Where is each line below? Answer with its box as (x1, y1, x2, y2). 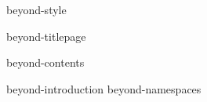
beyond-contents (6, 54, 85, 71)
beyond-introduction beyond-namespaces (6, 80, 202, 97)
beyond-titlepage (6, 27, 86, 44)
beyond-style (6, 2, 67, 17)
